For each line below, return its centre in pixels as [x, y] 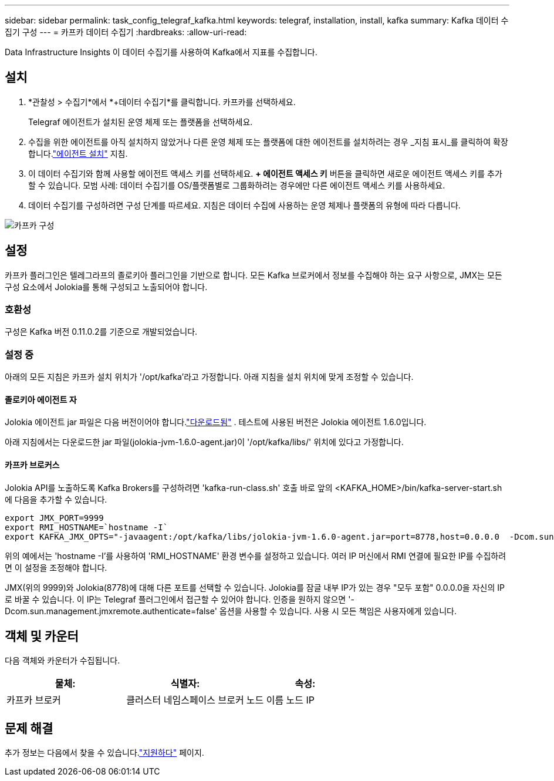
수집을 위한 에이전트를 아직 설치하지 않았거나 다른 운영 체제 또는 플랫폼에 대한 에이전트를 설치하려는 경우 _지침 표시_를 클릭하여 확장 [268, 142]
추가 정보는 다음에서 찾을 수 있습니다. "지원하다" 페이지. [104, 753]
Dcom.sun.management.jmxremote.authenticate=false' [111, 611]
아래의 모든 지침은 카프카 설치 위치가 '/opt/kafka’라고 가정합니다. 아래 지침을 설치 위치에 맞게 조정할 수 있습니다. [209, 377]
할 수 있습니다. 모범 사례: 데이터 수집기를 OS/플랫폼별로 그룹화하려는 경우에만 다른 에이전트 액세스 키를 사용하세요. [237, 185]
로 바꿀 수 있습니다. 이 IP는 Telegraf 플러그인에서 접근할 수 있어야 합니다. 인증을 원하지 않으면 [175, 599]
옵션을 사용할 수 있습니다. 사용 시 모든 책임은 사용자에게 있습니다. [338, 611]
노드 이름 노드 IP [281, 700]
